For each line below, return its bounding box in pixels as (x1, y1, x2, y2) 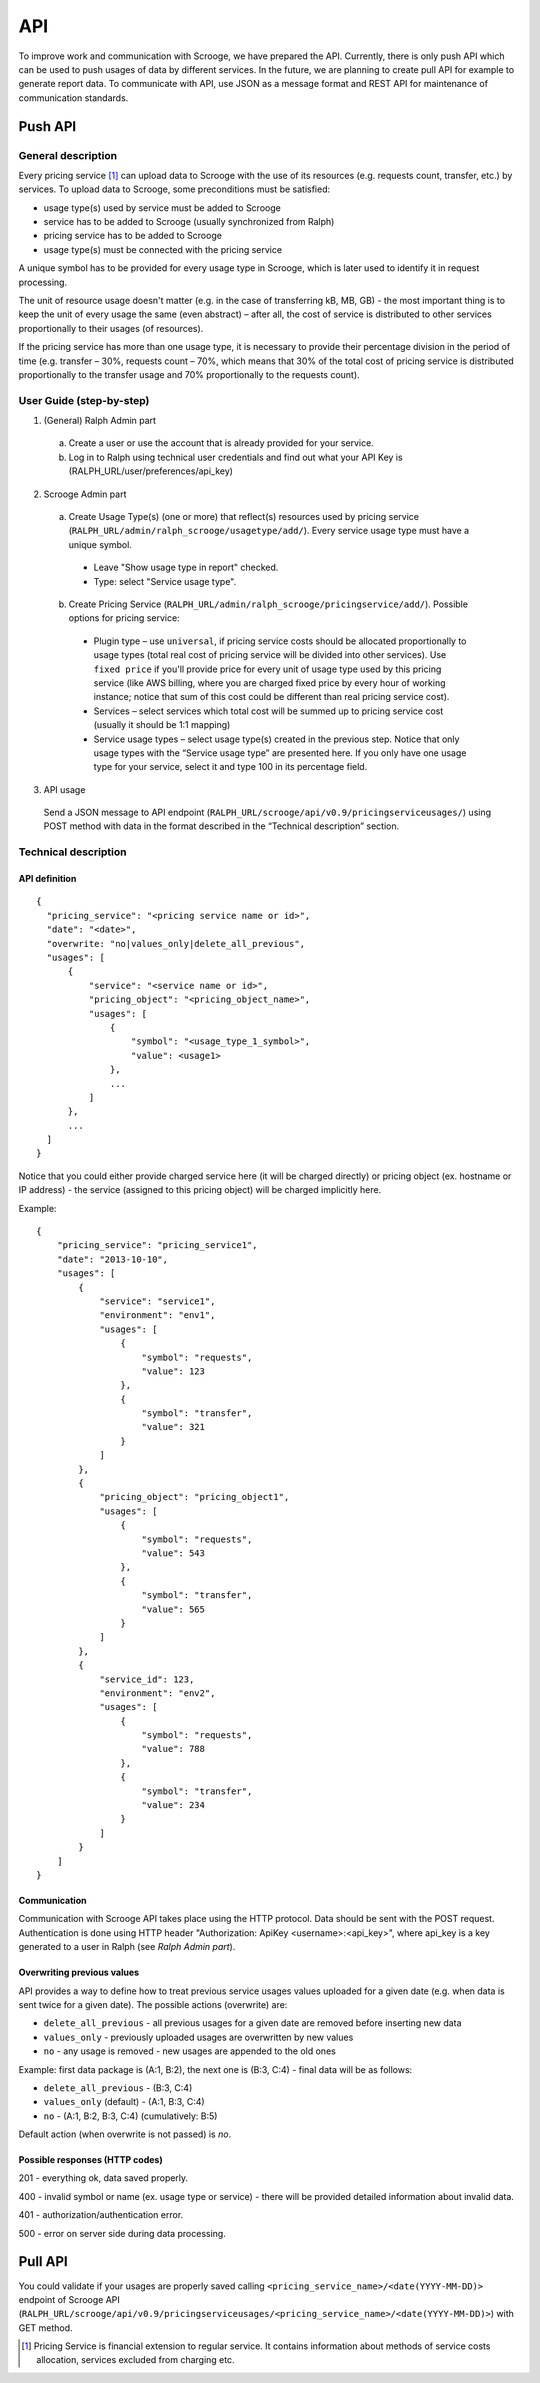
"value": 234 (141, 1800, 205, 1811)
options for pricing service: (68, 612, 180, 624)
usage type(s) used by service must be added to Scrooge (43, 201, 282, 214)
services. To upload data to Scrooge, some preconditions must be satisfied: (18, 183, 331, 195)
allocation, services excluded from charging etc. (36, 2354, 235, 2366)
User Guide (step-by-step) (18, 393, 150, 407)
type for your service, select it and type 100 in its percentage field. (93, 761, 368, 773)
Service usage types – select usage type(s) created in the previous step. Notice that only (93, 733, 460, 745)
